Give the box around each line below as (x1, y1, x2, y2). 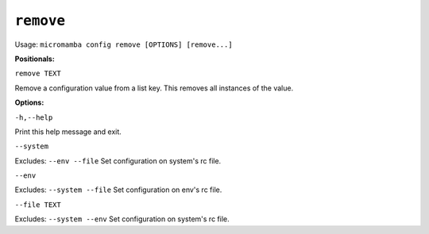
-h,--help (14, 113, 53, 122)
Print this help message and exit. (14, 127, 122, 136)
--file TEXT (14, 200, 61, 209)
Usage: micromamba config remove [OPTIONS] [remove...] (14, 40, 234, 49)
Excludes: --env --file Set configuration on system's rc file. (14, 155, 222, 166)
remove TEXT (14, 69, 61, 79)
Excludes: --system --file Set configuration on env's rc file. (14, 185, 222, 194)
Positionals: (14, 54, 55, 63)
